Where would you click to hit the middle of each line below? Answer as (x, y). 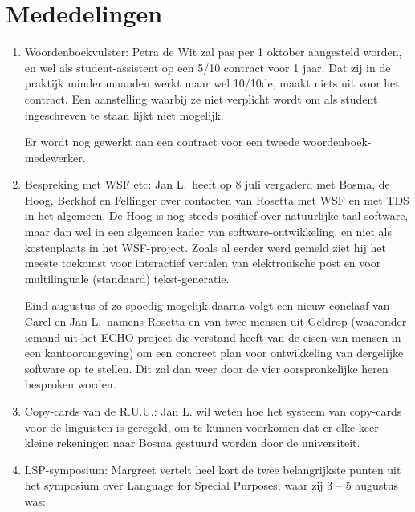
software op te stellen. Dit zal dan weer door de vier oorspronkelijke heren (206, 368)
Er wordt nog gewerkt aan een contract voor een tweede (162, 142)
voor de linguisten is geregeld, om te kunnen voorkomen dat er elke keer (201, 427)
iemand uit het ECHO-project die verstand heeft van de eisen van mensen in (213, 337)
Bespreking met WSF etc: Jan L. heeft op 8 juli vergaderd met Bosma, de (207, 184)
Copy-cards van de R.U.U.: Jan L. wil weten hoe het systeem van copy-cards (213, 411)
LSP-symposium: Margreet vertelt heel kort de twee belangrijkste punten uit (213, 469)
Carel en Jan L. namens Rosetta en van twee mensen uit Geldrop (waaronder (216, 321)
